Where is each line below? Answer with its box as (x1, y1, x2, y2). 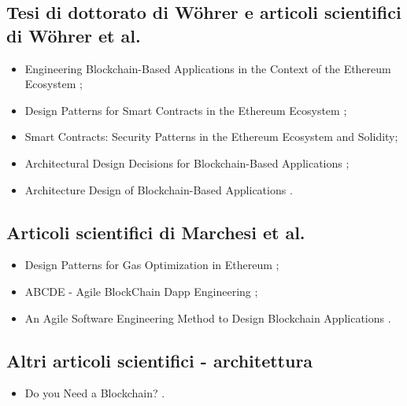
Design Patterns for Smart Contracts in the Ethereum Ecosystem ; (24, 101, 347, 118)
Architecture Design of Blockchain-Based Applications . (24, 181, 293, 197)
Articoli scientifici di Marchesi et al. (6, 220, 305, 244)
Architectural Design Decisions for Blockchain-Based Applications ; (24, 154, 350, 171)
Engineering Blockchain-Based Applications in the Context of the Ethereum (24, 60, 391, 76)
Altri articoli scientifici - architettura (6, 348, 313, 372)
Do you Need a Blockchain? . (24, 385, 165, 401)
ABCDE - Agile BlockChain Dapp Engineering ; (24, 282, 258, 299)
